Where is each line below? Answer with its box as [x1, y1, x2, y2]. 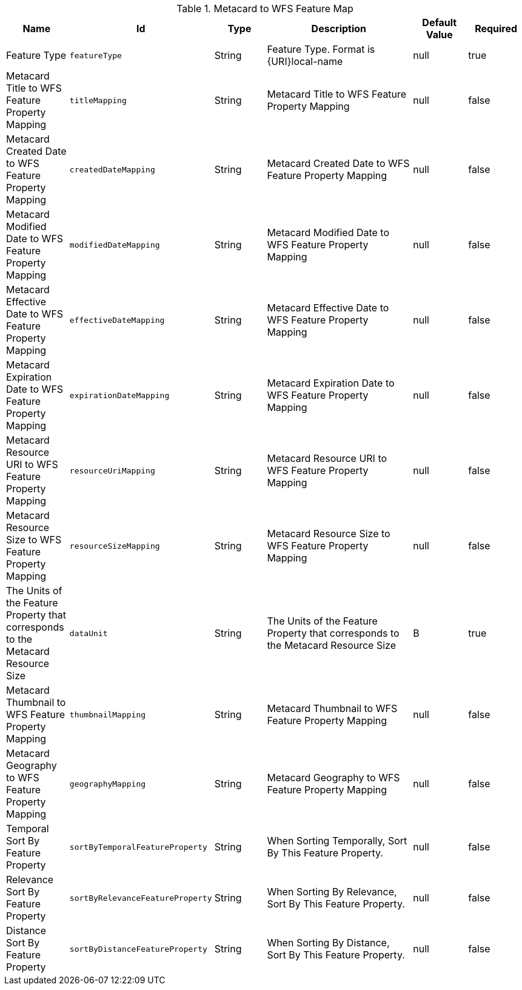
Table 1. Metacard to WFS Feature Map [176, 2, 353, 15]
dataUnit [69, 628, 108, 638]
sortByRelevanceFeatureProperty [69, 893, 212, 903]
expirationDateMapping [69, 390, 170, 400]
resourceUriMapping [69, 466, 155, 475]
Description [311, 22, 367, 35]
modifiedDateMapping [69, 240, 160, 249]
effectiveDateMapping [69, 315, 165, 325]
